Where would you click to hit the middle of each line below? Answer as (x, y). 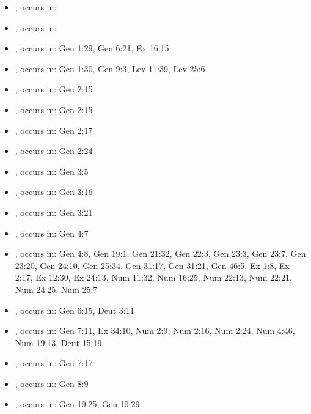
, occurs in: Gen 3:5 (52, 171)
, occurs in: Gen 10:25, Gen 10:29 (77, 404)
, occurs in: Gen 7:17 (54, 363)
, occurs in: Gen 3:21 (54, 212)
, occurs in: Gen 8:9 (52, 383)
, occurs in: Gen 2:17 (54, 130)
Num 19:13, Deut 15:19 (58, 342)
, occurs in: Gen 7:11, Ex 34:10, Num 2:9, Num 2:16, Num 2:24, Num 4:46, (155, 331)
